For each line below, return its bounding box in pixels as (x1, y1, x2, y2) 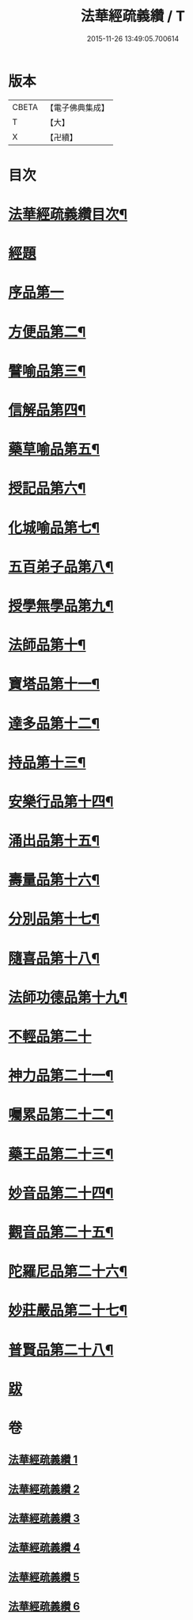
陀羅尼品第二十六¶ (8, 1262, 128, 1281)
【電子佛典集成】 (45, 102, 109, 113)
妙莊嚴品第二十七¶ (8, 1302, 128, 1319)
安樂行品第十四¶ (8, 793, 114, 811)
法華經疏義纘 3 (8, 1512, 81, 1525)
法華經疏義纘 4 (8, 1541, 81, 1554)
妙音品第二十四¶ (8, 1184, 114, 1202)
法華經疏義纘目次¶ (8, 206, 128, 224)
